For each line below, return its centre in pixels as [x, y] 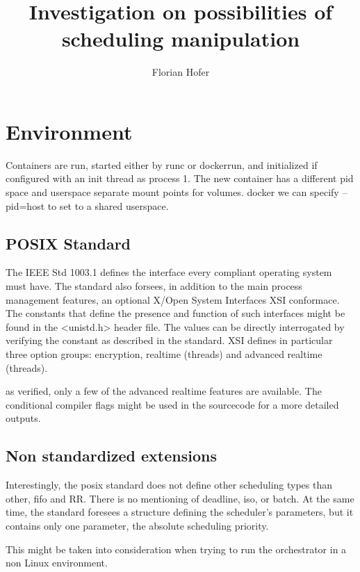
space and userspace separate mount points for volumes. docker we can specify [172, 192]
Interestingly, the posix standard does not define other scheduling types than [169, 485]
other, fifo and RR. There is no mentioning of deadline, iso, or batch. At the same [180, 498]
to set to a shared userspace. [108, 205]
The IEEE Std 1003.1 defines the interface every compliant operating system [169, 272]
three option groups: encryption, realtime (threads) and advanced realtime [164, 353]
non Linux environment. [57, 563]
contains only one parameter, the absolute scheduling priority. [137, 525]
